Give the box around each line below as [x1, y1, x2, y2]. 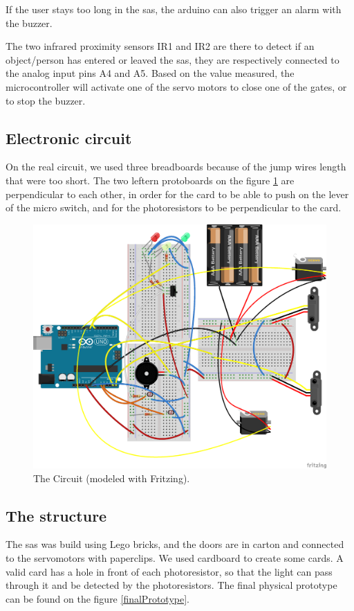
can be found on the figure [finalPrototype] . [6, 591, 189, 605]
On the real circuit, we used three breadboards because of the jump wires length [6, 159, 346, 174]
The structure [6, 504, 107, 526]
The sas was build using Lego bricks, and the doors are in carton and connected [6, 537, 344, 551]
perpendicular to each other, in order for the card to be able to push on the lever [6, 186, 349, 201]
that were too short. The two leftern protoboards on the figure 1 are [6, 172, 295, 187]
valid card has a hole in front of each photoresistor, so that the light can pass [6, 564, 333, 578]
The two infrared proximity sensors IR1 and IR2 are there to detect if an [6, 39, 315, 53]
